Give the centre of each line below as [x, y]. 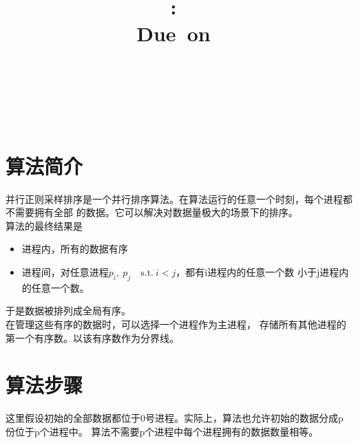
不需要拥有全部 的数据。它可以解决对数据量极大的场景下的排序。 [152, 212]
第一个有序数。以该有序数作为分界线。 [92, 337]
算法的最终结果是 [44, 225]
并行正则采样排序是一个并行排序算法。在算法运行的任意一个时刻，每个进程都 [179, 198]
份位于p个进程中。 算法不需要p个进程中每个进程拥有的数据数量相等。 [162, 431]
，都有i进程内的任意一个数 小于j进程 [257, 272]
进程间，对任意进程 [65, 272]
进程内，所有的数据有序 [75, 249]
